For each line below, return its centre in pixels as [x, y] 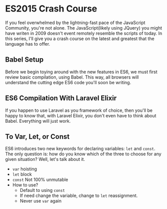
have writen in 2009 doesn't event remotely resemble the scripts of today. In [84, 33]
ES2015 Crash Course [51, 9]
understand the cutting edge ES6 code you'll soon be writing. [68, 82]
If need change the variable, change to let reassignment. [79, 195]
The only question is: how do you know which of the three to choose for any [83, 154]
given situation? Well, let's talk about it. [45, 159]
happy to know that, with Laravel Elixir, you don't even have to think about [81, 115]
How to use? [25, 185]
